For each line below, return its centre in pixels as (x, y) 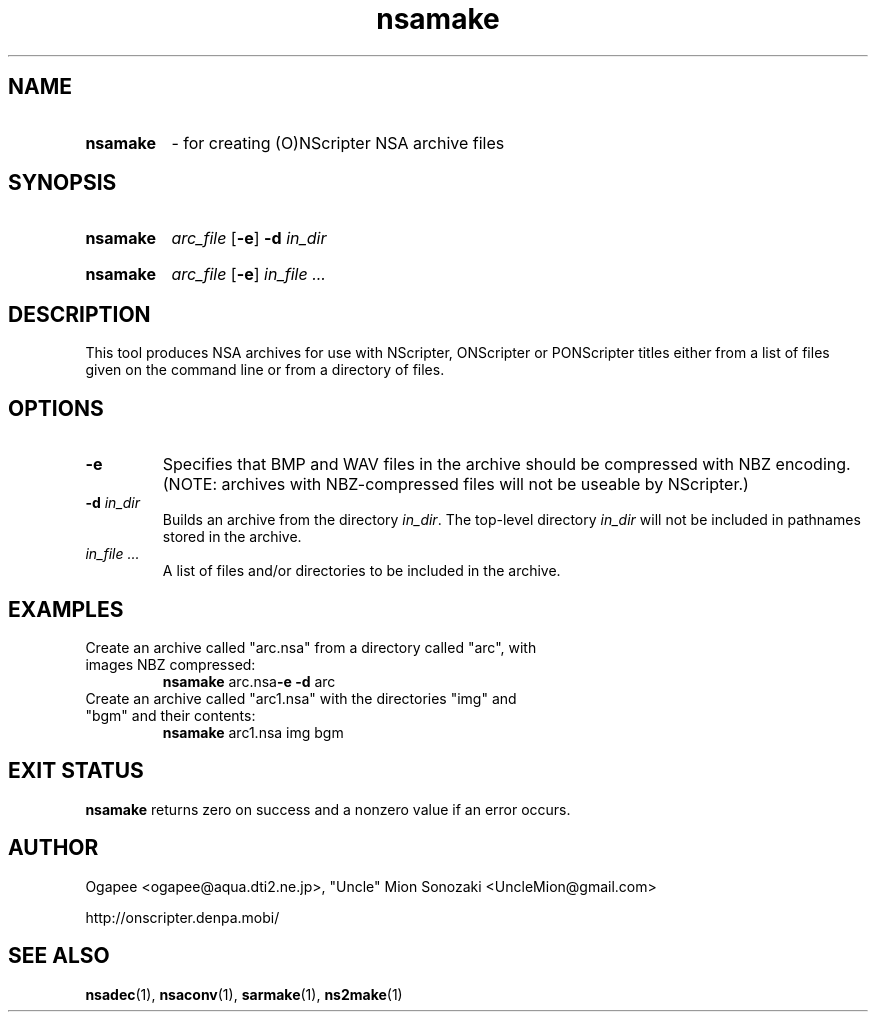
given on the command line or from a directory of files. (265, 370)
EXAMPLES (66, 609)
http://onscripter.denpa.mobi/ (182, 917)
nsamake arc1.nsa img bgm (253, 732)
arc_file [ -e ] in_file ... (248, 274)
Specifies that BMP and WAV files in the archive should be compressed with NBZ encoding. (506, 464)
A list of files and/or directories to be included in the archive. (361, 571)
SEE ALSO (59, 956)
